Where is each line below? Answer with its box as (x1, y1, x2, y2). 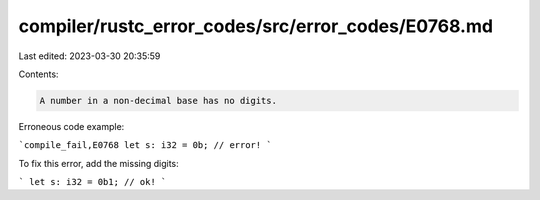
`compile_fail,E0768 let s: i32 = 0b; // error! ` (18, 140, 272, 151)
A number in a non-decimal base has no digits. (39, 95, 277, 106)
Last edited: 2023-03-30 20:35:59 (18, 50, 161, 62)
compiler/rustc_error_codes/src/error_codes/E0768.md (18, 15, 494, 37)
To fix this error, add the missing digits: (18, 157, 179, 169)
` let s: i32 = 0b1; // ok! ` (18, 176, 167, 188)
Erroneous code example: (18, 120, 125, 132)
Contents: (18, 68, 59, 80)
